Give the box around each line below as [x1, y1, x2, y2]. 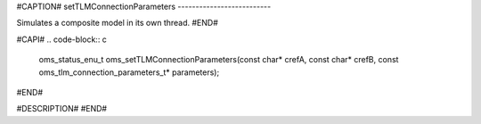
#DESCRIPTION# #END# [16, 103, 107, 114]
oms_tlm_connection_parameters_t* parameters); [38, 67, 220, 78]
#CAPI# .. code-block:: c [16, 34, 107, 45]
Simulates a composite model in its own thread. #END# [16, 18, 218, 29]
